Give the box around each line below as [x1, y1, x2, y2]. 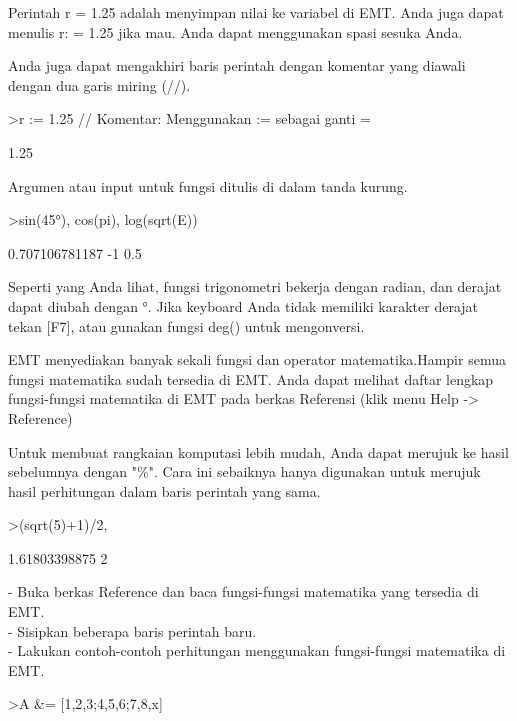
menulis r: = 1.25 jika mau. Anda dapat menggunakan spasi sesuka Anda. [8, 21, 463, 42]
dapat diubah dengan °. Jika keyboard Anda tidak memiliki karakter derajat [8, 295, 479, 316]
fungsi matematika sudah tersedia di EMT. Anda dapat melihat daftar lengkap [8, 368, 494, 389]
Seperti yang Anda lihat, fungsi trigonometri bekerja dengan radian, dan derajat [8, 276, 502, 297]
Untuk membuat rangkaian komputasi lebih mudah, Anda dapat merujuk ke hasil [8, 441, 509, 462]
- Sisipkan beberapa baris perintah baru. [8, 620, 257, 641]
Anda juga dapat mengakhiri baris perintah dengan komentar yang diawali [8, 55, 466, 76]
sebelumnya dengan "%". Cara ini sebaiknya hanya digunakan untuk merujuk [8, 461, 481, 482]
